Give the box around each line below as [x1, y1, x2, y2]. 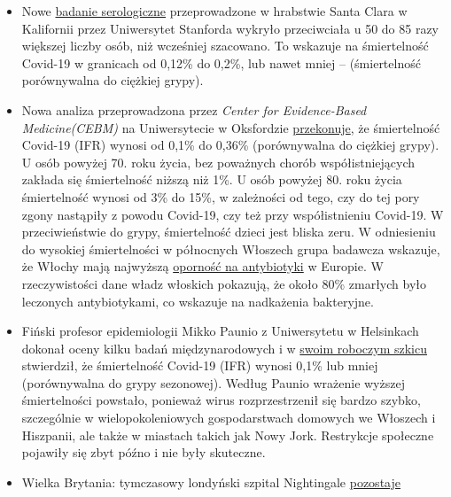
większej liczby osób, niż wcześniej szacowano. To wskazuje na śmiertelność [21, 36, 429, 55]
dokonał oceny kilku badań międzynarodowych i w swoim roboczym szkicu [21, 338, 428, 357]
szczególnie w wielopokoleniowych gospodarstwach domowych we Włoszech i [21, 408, 436, 427]
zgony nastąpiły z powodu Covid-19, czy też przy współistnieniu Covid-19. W [21, 205, 444, 223]
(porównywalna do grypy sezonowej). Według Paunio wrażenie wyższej [21, 373, 405, 392]
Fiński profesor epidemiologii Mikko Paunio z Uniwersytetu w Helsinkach [21, 322, 419, 340]
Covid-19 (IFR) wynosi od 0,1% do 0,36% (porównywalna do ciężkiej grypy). [21, 136, 439, 154]
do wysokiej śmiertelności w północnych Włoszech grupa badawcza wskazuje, [21, 239, 440, 258]
